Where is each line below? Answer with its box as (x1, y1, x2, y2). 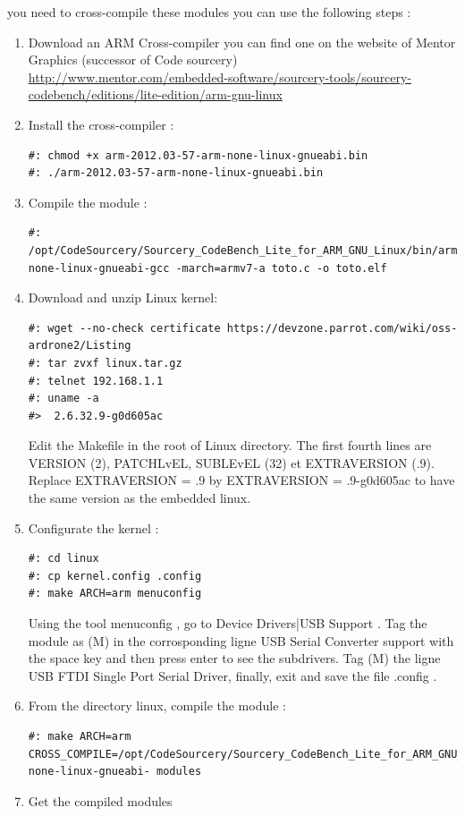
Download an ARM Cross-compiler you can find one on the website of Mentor (28, 32, 456, 51)
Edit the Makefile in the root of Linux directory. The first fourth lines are (28, 436, 432, 455)
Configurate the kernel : (28, 518, 159, 537)
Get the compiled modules (28, 791, 173, 810)
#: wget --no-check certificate (28, 321, 221, 335)
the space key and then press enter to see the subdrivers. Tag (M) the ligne (28, 649, 441, 667)
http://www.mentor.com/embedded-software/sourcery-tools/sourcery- (28, 67, 412, 86)
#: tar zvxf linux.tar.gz (28, 356, 182, 370)
